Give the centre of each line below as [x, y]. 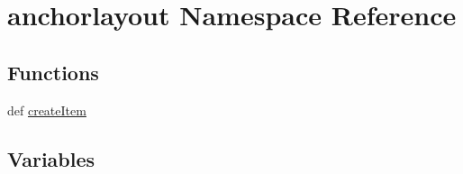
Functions [53, 72]
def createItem [47, 110]
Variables [51, 158]
